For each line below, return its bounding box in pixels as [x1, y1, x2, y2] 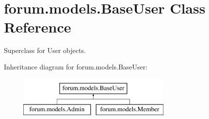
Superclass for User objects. [4, 45, 86, 55]
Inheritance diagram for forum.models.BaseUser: [4, 61, 148, 71]
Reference [4, 17, 71, 37]
